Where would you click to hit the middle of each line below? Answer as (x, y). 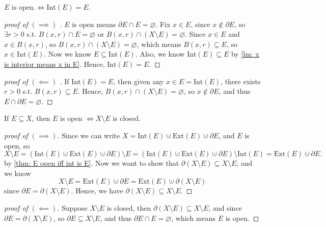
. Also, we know (160, 54)
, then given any (139, 81)
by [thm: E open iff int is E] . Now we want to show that (92, 163)
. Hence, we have (97, 191)
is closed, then (129, 207)
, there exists (241, 81)
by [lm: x (245, 54)
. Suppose (72, 207)
